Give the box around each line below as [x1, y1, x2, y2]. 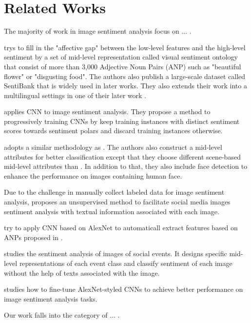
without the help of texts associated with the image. [4, 267, 160, 278]
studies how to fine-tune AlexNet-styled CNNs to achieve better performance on [4, 284, 243, 294]
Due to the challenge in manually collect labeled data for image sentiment [4, 187, 225, 197]
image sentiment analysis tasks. [4, 293, 97, 303]
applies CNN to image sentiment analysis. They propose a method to [4, 106, 211, 117]
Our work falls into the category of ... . [4, 310, 120, 320]
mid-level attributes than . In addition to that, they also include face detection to [4, 161, 248, 171]
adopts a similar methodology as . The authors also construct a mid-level [4, 142, 222, 152]
